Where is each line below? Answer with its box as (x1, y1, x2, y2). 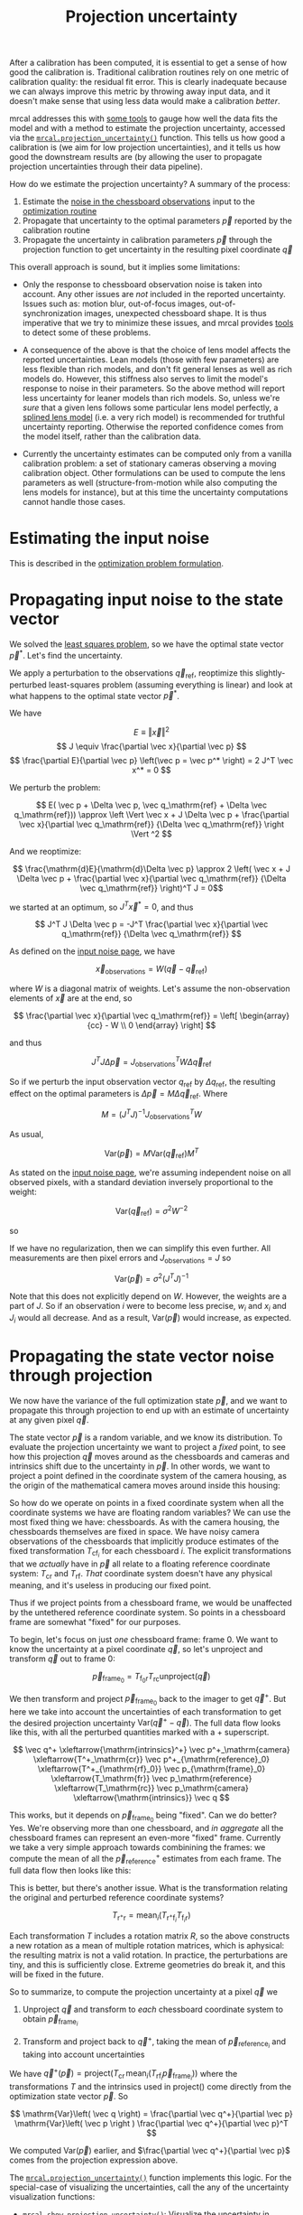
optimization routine (22, 206, 97, 217)
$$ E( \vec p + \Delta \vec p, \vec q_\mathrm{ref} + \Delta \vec (35, 799, 268, 810)
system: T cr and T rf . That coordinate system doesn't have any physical (9, 1567, 273, 1581)
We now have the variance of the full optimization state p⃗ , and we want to (9, 1395, 288, 1406)
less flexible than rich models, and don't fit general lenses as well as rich (22, 364, 293, 375)
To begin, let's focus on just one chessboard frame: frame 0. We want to (9, 1633, 279, 1645)
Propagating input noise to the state (9, 590, 284, 611)
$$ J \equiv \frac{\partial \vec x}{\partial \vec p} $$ (56, 741, 247, 752)
